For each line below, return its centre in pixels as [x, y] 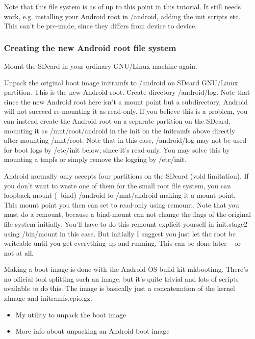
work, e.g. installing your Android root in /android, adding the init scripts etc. [122, 16]
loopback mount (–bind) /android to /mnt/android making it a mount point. [120, 195]
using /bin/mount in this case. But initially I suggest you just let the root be [120, 233]
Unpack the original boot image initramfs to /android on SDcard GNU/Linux [121, 82]
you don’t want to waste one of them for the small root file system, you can [117, 185]
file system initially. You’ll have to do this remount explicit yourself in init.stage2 [126, 223]
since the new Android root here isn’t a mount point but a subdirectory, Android [126, 101]
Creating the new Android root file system [90, 47]
